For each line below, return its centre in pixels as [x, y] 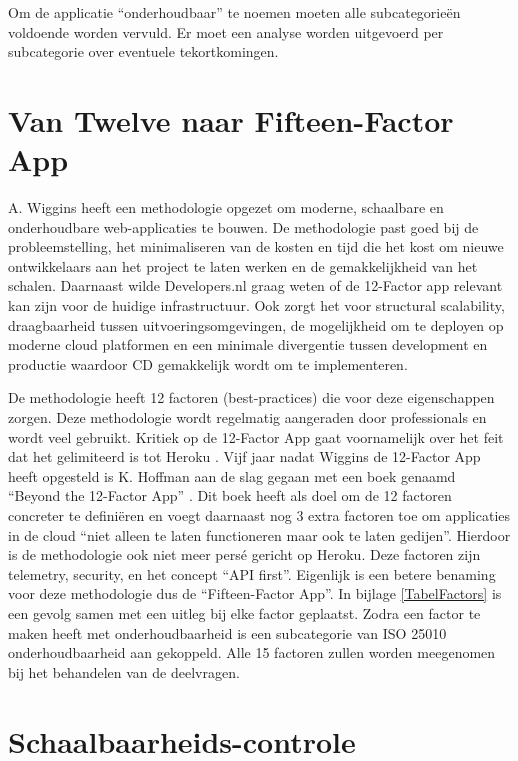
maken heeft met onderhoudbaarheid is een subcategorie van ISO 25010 [227, 632]
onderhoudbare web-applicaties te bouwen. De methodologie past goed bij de [243, 226]
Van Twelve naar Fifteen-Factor [231, 119]
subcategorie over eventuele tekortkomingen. [143, 51]
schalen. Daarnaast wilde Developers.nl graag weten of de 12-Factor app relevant [255, 285]
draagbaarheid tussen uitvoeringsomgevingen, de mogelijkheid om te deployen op [256, 324]
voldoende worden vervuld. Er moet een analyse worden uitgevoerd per [226, 31]
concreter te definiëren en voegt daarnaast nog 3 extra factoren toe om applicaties [259, 515]
